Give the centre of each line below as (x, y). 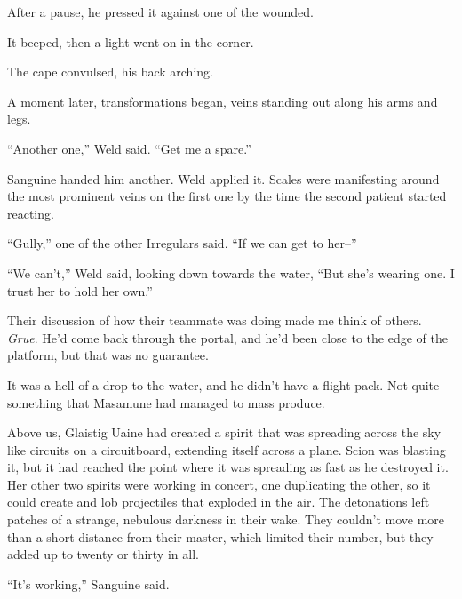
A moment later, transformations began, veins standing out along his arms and (223, 101)
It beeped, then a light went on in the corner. (131, 41)
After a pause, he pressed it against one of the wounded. (160, 12)
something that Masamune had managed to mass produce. (166, 402)
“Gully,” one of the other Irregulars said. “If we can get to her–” (182, 243)
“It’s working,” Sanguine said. (88, 583)
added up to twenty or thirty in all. (103, 554)
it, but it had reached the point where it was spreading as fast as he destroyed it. (228, 467)
